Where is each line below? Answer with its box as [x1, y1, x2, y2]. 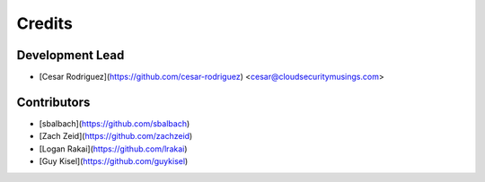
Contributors [16, 94, 91, 109]
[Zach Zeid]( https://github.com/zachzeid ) [39, 131, 193, 142]
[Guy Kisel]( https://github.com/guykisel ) [39, 156, 189, 167]
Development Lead [16, 48, 125, 63]
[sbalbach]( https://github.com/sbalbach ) [39, 117, 190, 129]
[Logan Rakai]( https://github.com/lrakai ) [39, 143, 188, 154]
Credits [16, 13, 74, 33]
